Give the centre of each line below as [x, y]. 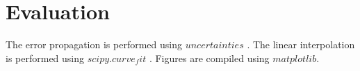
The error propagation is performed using [94, 44]
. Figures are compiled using [209, 58]
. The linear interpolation [301, 44]
